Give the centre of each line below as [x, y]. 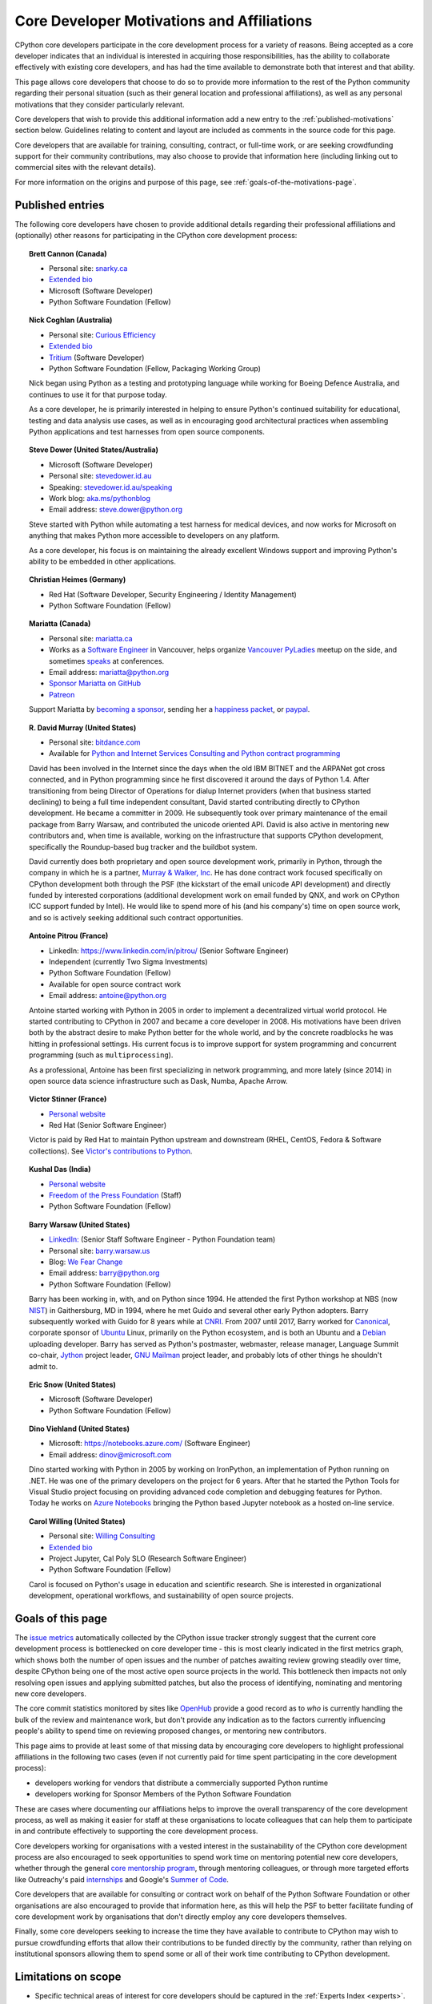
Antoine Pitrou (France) [69, 936]
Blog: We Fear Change [86, 1262]
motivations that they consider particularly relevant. [100, 104]
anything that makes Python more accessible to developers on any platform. [154, 535]
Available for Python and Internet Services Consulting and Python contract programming [195, 754]
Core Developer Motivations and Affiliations [164, 21]
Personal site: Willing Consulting [102, 1536]
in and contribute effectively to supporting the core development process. [136, 1831]
